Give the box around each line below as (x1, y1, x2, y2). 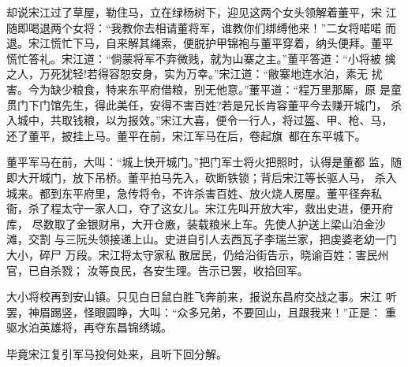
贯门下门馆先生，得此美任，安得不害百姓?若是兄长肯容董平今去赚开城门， (6, 96, 387, 113)
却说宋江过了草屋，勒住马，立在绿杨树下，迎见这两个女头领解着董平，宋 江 (6, 4, 397, 20)
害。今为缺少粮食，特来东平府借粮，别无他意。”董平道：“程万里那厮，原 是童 (6, 80, 402, 97)
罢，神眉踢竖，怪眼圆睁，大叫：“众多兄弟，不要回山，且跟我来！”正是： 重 (6, 303, 396, 320)
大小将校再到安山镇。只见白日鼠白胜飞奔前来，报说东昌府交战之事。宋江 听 (6, 288, 397, 305)
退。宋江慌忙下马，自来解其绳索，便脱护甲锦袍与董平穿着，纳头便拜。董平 (6, 35, 393, 51)
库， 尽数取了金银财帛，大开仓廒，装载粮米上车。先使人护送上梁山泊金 (6, 215, 375, 232)
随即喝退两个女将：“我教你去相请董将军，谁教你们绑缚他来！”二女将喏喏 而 (6, 19, 396, 35)
